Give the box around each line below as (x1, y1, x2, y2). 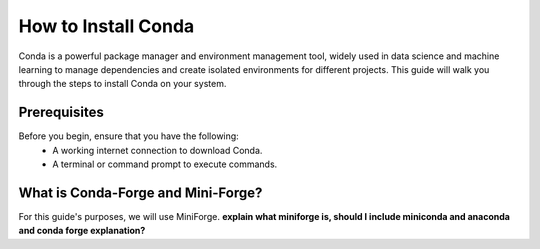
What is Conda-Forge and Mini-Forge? (18, 184, 263, 201)
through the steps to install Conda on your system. (18, 78, 227, 90)
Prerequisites (18, 104, 104, 121)
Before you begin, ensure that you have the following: (18, 130, 239, 142)
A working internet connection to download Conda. (52, 144, 263, 156)
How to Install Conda (18, 15, 195, 37)
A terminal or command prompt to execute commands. (52, 158, 278, 170)
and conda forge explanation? (18, 225, 146, 237)
